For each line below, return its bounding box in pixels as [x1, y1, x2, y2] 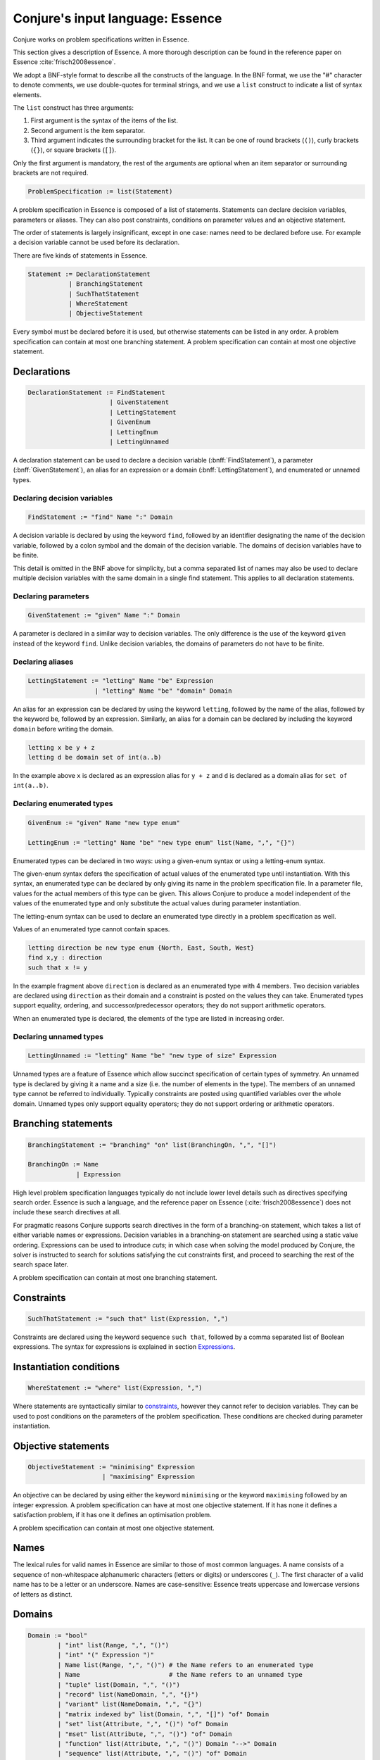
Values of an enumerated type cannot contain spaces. [13, 924, 170, 933]
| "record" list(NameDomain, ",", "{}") [57, 1690, 199, 1698]
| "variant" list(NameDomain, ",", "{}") [57, 1700, 203, 1709]
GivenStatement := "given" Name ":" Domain [27, 611, 181, 620]
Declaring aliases [13, 657, 74, 667]
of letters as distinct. [13, 1590, 73, 1598]
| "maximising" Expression [102, 1473, 195, 1481]
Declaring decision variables [13, 493, 113, 503]
